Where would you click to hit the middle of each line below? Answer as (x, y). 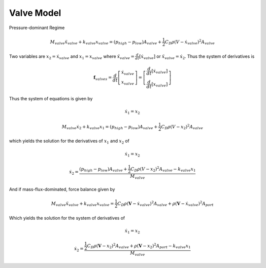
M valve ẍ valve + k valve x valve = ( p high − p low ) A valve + (106, 42)
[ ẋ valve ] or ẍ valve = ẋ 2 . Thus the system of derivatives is (197, 57)
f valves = (103, 78)
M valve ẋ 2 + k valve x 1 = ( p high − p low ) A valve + (110, 127)
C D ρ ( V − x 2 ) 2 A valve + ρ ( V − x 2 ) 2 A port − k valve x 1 (139, 246)
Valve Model (35, 13)
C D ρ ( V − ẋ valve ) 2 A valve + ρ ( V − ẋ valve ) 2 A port (166, 204)
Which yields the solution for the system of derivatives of (67, 218)
